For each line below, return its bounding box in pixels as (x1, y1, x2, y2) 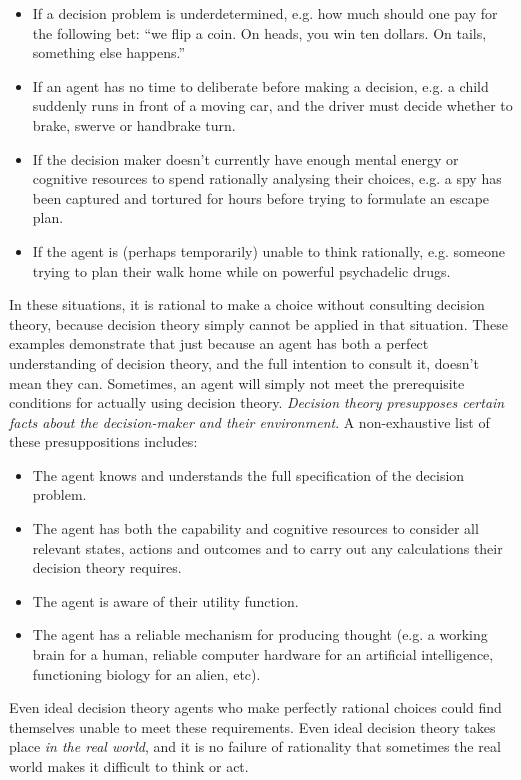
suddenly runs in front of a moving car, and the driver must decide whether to (32, 95, 513, 116)
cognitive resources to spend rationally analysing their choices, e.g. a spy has (32, 168, 502, 189)
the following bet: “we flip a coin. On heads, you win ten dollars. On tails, (32, 22, 487, 43)
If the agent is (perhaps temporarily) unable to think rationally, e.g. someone (32, 240, 505, 261)
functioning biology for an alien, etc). (32, 663, 261, 684)
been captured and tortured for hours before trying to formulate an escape (32, 187, 490, 208)
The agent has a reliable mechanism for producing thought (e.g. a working (32, 624, 488, 645)
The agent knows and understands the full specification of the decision (32, 464, 465, 485)
